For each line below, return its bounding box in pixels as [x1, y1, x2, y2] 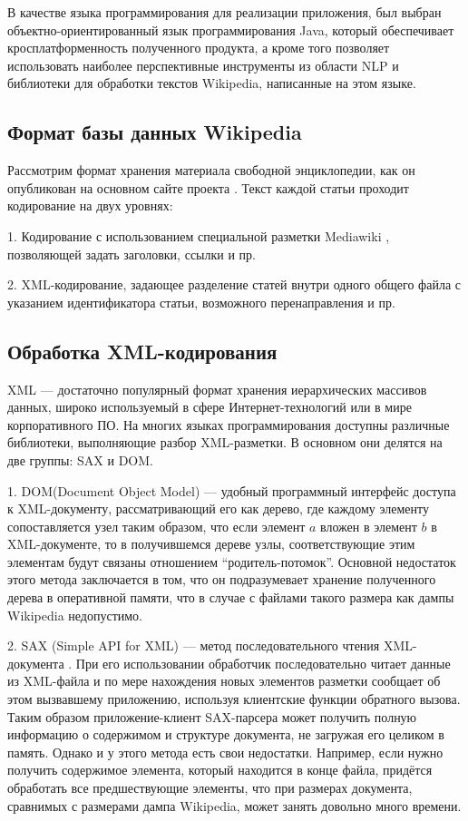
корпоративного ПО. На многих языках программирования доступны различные [7, 415, 450, 434]
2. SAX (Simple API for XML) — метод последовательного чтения [7, 636, 380, 655]
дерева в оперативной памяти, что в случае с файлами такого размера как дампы [7, 588, 454, 607]
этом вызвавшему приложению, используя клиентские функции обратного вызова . [7, 689, 461, 709]
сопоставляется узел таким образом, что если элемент [7, 516, 306, 535]
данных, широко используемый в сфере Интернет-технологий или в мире [7, 397, 412, 416]
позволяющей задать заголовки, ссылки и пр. [7, 244, 256, 263]
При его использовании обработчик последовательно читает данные [75, 653, 451, 672]
